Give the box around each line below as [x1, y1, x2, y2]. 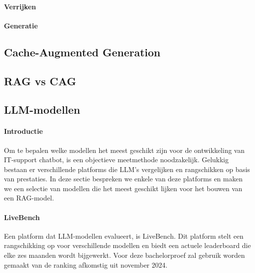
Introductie [4, 126, 43, 136]
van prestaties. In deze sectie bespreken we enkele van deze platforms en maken [4, 174, 243, 184]
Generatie [4, 20, 38, 30]
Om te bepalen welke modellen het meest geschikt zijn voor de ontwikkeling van [4, 145, 245, 155]
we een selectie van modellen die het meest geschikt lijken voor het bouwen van [4, 183, 243, 193]
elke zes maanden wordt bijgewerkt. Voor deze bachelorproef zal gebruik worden [4, 250, 245, 260]
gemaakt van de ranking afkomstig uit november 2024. [4, 259, 168, 270]
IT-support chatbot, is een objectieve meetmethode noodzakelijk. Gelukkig [4, 154, 229, 165]
